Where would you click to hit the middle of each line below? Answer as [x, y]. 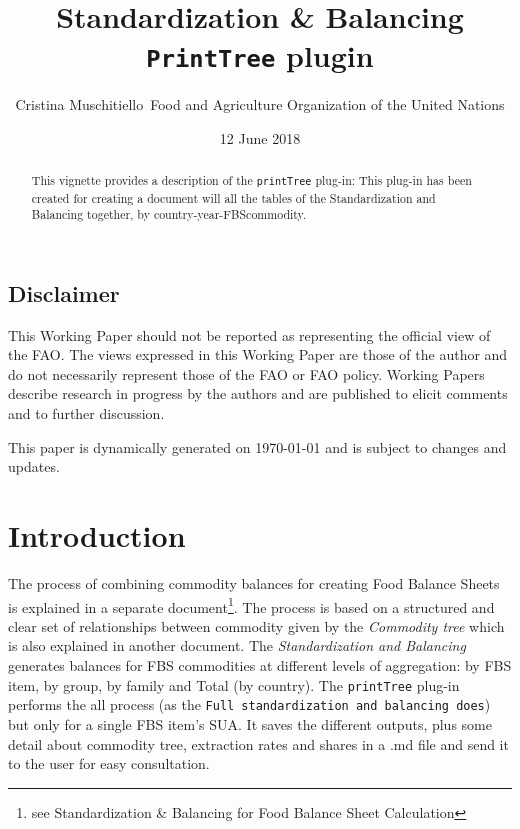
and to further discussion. [86, 413]
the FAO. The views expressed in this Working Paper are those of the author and [258, 354]
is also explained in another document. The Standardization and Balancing [237, 645]
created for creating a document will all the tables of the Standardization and [233, 197]
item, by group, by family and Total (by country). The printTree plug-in [234, 684]
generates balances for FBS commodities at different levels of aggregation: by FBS [260, 665]
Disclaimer [64, 292]
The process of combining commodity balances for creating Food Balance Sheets [254, 582]
